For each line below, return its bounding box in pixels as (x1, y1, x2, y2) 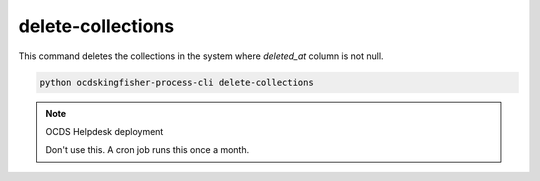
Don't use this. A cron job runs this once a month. (45, 144, 250, 156)
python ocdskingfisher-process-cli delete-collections (39, 76, 314, 88)
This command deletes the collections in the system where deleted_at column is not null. (18, 50, 384, 62)
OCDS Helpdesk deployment (45, 125, 164, 137)
